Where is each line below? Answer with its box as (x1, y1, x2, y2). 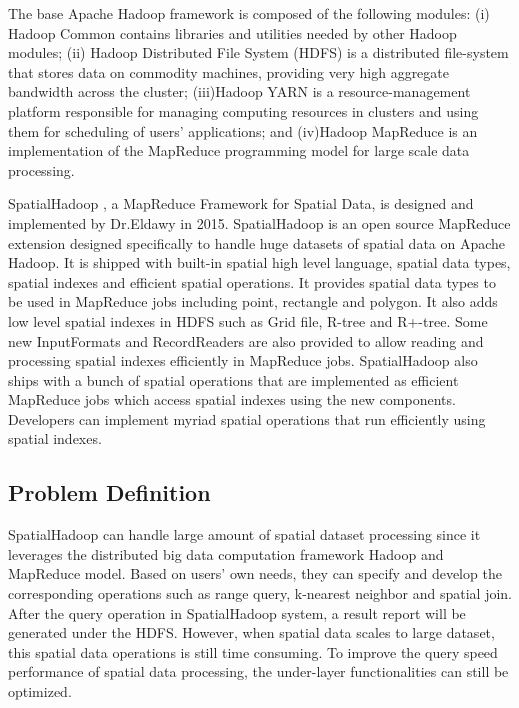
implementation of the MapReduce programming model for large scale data (8, 140, 470, 161)
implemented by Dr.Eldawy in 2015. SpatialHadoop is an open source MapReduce (8, 212, 511, 233)
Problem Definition (8, 477, 211, 508)
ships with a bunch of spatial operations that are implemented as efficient (8, 369, 459, 390)
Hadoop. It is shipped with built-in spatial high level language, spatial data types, (8, 252, 511, 273)
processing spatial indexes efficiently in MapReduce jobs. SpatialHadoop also (8, 350, 478, 371)
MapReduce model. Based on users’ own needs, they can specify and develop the (8, 563, 502, 584)
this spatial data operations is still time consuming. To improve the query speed (8, 641, 498, 662)
